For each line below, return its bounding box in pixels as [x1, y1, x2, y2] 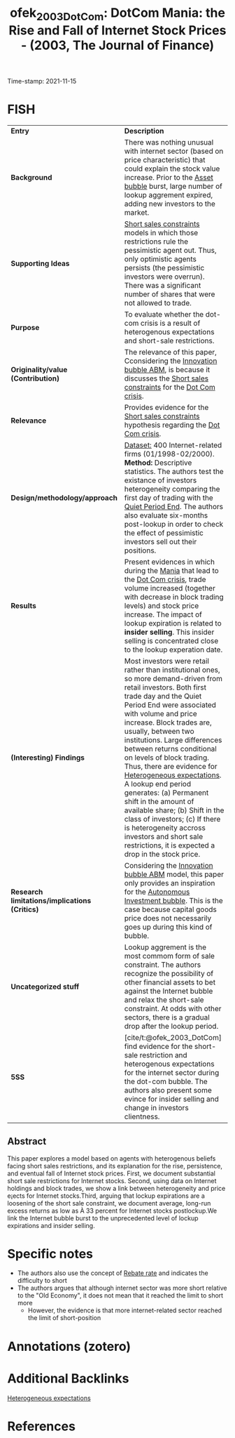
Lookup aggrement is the [124, 942, 207, 952]
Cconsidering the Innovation [124, 356, 218, 366]
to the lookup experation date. [124, 645, 223, 654]
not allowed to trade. [124, 298, 192, 308]
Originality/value [10, 364, 68, 374]
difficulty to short [17, 1277, 68, 1285]
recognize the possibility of [124, 968, 214, 978]
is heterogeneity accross [124, 823, 206, 833]
